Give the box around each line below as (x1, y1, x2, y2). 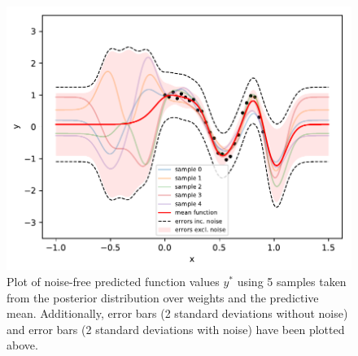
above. (7, 336, 38, 354)
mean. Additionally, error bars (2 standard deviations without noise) (7, 305, 348, 322)
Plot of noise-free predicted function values (7, 273, 220, 290)
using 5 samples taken (237, 273, 347, 290)
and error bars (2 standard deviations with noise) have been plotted (7, 320, 345, 337)
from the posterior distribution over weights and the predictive (7, 289, 319, 306)
